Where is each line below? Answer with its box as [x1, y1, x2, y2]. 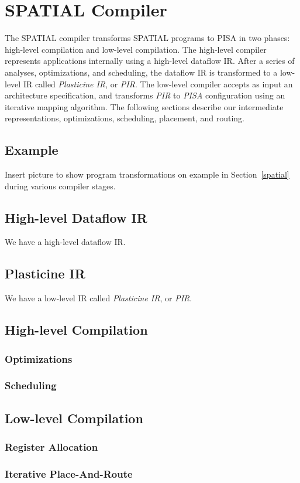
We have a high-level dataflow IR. [5, 236, 126, 248]
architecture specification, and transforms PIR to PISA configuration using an [5, 89, 285, 101]
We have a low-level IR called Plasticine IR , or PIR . [5, 292, 192, 304]
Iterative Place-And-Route [5, 466, 133, 481]
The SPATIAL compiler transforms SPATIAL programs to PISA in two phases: [5, 32, 290, 44]
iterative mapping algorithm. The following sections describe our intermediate [5, 100, 284, 113]
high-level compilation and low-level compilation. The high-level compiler [5, 43, 267, 55]
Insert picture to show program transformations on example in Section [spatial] [5, 168, 289, 181]
